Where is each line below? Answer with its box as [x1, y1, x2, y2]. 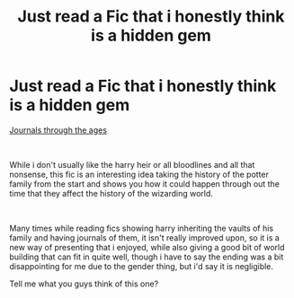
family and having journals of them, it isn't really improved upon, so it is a [9, 232, 281, 243]
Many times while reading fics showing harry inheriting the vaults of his [9, 223, 274, 233]
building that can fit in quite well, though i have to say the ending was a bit [9, 251, 284, 262]
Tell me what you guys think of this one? [9, 278, 159, 289]
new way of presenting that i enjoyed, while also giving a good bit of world [9, 241, 285, 252]
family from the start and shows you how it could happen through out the [9, 178, 281, 189]
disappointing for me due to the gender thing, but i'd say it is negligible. [9, 260, 274, 271]
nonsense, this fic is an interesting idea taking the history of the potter [9, 169, 270, 180]
